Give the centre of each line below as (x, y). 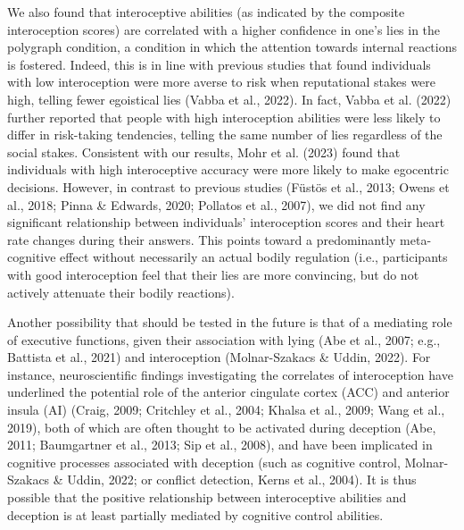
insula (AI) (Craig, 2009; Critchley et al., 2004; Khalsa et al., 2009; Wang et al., (226, 410)
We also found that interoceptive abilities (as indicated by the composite (206, 12)
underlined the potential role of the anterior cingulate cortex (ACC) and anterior (228, 392)
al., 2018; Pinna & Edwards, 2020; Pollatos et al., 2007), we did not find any (216, 204)
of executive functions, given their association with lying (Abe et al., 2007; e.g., (224, 339)
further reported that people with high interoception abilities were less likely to (224, 117)
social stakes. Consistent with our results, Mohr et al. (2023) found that (204, 151)
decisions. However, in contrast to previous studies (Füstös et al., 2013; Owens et (228, 186)
